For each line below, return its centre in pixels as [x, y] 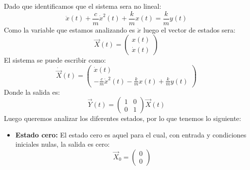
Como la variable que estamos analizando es [70, 29]
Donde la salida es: [32, 92]
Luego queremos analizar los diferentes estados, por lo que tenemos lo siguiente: [123, 118]
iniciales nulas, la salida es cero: [62, 144]
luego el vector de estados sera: [189, 29]
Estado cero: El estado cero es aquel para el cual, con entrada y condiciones [131, 134]
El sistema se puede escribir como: [55, 60]
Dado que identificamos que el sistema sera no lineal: [83, 6]
